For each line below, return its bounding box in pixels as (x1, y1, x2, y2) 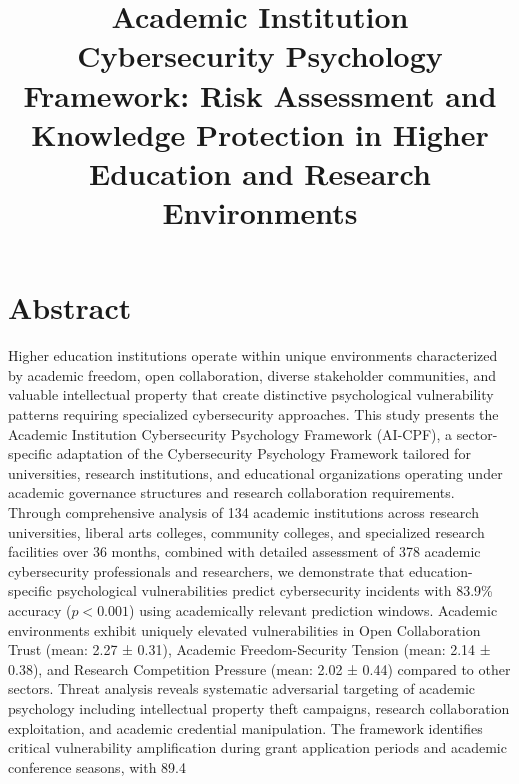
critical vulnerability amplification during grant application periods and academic (8, 737, 507, 758)
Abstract (8, 287, 132, 328)
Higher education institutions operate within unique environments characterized (8, 345, 498, 366)
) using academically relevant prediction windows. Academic (129, 599, 498, 620)
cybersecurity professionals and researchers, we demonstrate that (8, 560, 405, 581)
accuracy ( (8, 599, 72, 620)
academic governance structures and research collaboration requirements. (8, 482, 455, 503)
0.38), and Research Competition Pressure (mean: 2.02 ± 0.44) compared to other (8, 658, 511, 679)
